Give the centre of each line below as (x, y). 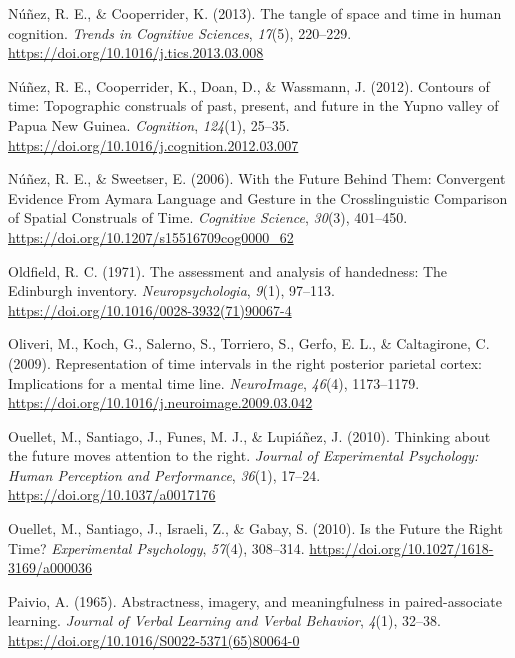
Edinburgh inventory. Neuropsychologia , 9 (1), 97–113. (171, 290)
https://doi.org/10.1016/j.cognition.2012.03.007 (153, 144)
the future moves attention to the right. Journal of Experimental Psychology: (243, 455)
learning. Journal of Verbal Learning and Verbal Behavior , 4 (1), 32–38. (224, 620)
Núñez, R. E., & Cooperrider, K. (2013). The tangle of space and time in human (255, 13)
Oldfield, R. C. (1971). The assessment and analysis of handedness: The (228, 270)
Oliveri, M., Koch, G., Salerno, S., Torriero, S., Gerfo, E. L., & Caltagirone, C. (249, 343)
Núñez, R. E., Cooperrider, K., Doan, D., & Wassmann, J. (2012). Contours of (249, 85)
